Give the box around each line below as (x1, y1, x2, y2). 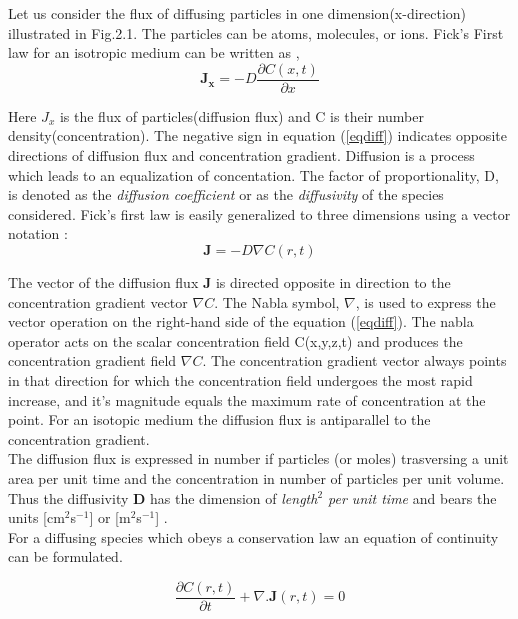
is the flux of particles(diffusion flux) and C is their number (59, 105, 424, 126)
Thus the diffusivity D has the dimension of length (8, 487, 318, 508)
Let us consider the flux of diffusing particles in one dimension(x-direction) (8, 3, 467, 23)
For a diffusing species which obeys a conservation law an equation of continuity (8, 526, 499, 547)
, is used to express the (355, 291, 496, 312)
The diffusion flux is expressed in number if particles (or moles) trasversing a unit (8, 448, 509, 469)
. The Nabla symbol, (214, 291, 340, 312)
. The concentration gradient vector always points (202, 350, 507, 371)
